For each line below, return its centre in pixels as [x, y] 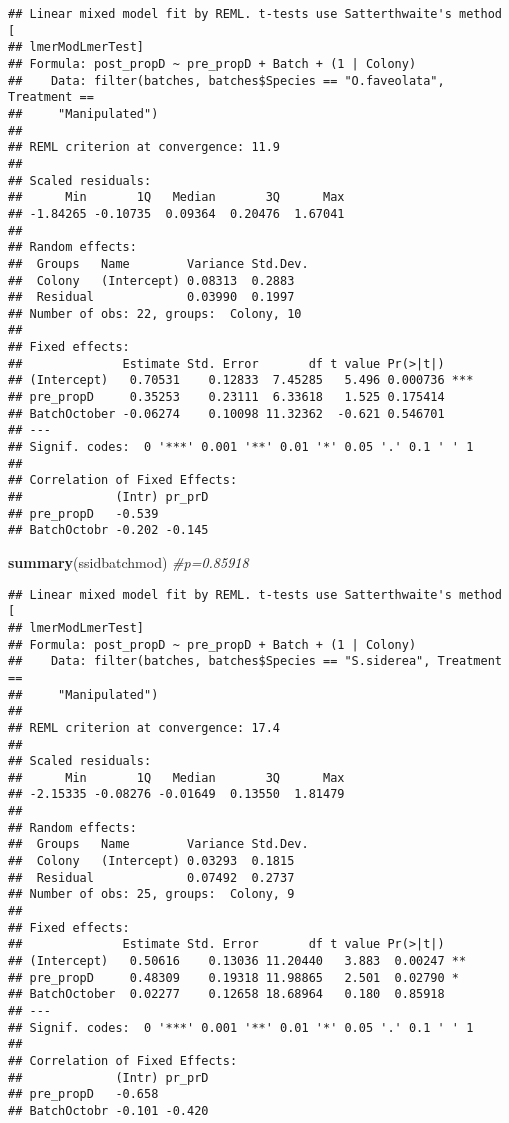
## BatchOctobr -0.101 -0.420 [108, 1110]
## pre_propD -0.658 [83, 1094]
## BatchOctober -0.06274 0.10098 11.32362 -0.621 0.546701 [226, 413]
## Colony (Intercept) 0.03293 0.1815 [151, 861]
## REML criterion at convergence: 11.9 [144, 147]
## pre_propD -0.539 [83, 513]
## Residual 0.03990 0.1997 [151, 297]
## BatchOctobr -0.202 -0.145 [108, 530]
